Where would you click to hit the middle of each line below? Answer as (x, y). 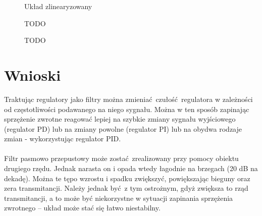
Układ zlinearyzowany (58, 6)
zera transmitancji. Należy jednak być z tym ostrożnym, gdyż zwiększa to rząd (126, 188)
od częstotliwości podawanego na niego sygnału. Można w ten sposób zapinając (127, 109)
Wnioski (33, 74)
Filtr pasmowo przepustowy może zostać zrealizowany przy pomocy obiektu (121, 158)
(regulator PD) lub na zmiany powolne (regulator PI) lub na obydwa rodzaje (123, 128)
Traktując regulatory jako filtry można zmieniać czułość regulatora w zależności (128, 99)
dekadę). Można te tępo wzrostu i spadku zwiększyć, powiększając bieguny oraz (127, 178)
